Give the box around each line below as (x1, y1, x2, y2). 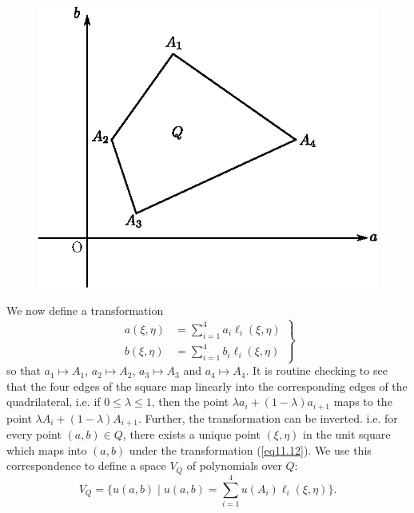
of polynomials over (186, 457, 282, 474)
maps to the (333, 393, 392, 410)
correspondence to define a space (6, 457, 166, 474)
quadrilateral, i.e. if (6, 393, 101, 410)
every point (6, 426, 62, 443)
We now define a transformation (6, 302, 164, 319)
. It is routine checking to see (245, 362, 388, 379)
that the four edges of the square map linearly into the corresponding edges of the (6, 377, 408, 394)
